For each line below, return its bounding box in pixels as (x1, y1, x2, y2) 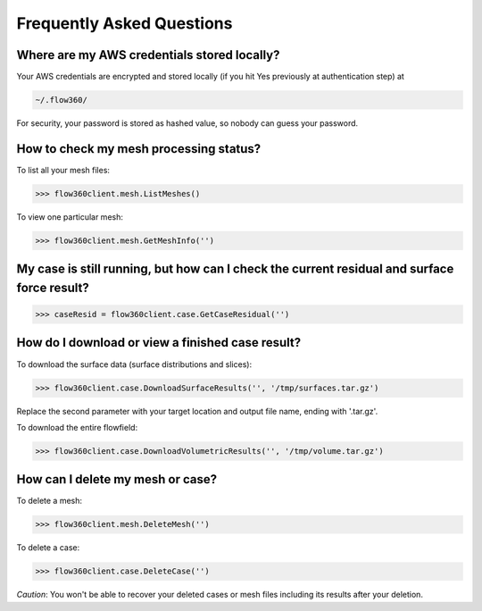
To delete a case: (16, 542, 80, 553)
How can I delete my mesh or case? (16, 472, 218, 487)
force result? (16, 280, 89, 295)
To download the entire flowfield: (16, 422, 138, 432)
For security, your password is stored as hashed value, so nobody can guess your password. (16, 118, 359, 129)
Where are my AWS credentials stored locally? (16, 47, 280, 63)
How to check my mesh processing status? (16, 141, 262, 156)
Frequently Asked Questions (16, 13, 233, 33)
